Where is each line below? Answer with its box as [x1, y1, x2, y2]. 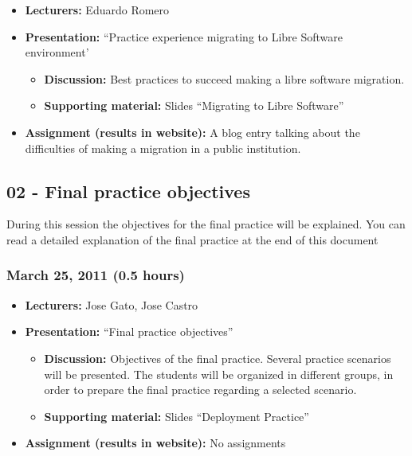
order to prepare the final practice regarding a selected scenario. [44, 381, 357, 398]
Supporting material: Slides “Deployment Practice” [44, 407, 309, 424]
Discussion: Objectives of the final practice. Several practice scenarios [44, 349, 391, 366]
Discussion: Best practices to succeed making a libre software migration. [44, 70, 405, 87]
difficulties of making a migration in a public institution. [25, 139, 301, 156]
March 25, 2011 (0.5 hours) [6, 265, 185, 285]
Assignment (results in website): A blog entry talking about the [25, 123, 360, 140]
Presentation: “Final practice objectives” [25, 323, 233, 340]
